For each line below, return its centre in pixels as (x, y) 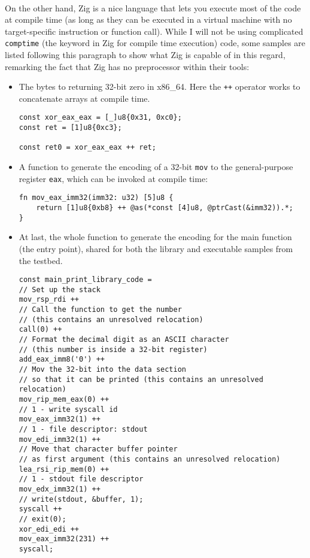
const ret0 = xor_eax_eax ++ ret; (87, 148)
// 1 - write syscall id (68, 409)
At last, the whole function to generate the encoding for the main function (155, 237)
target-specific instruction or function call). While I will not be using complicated (154, 31)
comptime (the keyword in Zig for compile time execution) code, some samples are (155, 43)
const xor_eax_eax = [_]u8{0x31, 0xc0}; (100, 118)
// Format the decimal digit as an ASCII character (124, 340)
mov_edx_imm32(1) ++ (60, 489)
